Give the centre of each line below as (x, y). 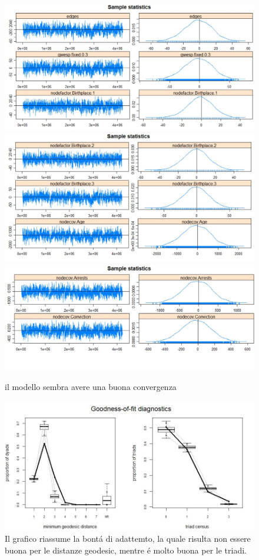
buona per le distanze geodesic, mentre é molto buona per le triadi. (126, 550)
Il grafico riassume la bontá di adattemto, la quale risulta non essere (128, 539)
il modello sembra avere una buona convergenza (91, 387)
